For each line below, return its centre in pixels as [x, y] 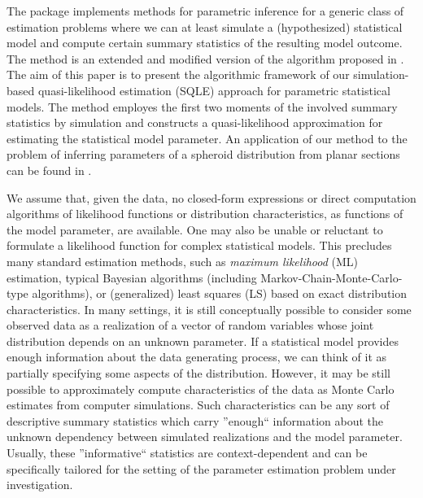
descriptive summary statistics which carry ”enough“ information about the [195, 420]
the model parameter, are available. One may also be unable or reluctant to [195, 229]
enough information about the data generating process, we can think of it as [197, 357]
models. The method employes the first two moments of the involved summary [202, 106]
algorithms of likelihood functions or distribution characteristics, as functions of [205, 214]
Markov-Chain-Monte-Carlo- [331, 277]
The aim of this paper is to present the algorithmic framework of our [178, 74]
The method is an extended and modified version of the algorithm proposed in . [205, 58]
